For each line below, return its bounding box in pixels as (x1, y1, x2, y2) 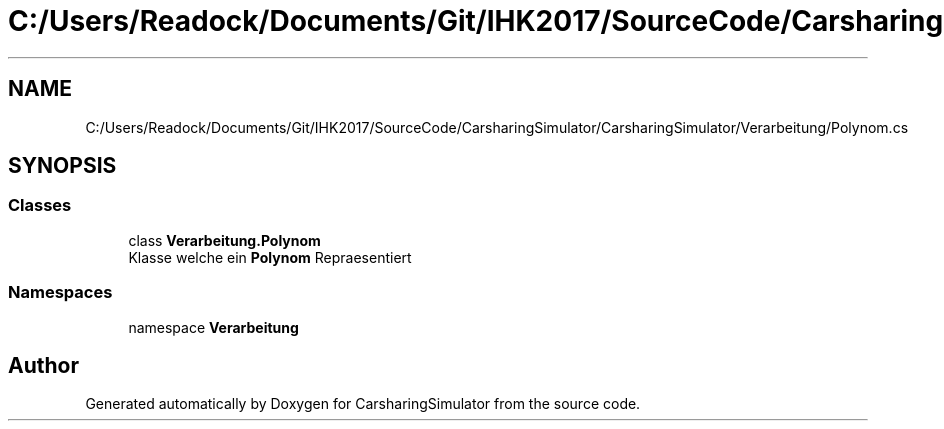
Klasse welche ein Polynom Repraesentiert (128, 248, 412, 266)
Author (8, 352, 79, 378)
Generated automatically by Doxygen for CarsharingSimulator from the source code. (85, 395, 641, 413)
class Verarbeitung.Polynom (128, 231, 321, 249)
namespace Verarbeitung (128, 318, 299, 336)
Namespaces (8, 282, 113, 303)
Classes (8, 195, 72, 216)
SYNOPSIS (8, 153, 117, 179)
